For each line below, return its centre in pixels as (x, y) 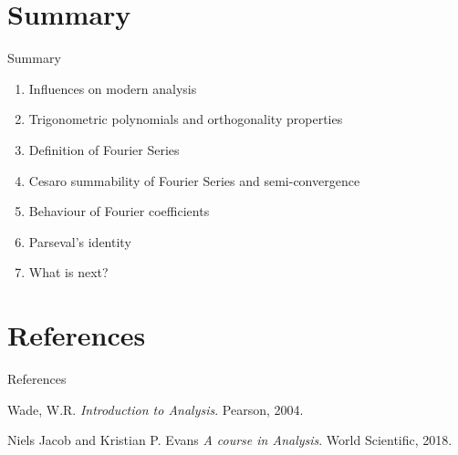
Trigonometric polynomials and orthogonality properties (186, 119)
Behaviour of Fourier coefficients (119, 211)
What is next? (68, 272)
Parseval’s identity (80, 241)
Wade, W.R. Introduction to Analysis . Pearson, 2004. (156, 409)
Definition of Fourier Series (104, 149)
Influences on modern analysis (113, 88)
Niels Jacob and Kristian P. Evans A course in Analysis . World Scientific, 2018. (230, 440)
